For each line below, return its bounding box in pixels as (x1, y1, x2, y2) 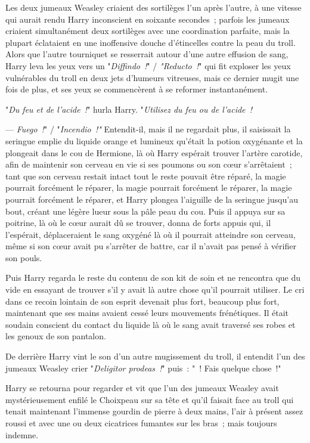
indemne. (5, 428, 39, 441)
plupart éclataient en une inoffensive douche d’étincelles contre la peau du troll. (5, 36, 296, 48)
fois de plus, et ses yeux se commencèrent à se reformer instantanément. (5, 83, 268, 95)
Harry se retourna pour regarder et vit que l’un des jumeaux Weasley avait (5, 382, 279, 394)
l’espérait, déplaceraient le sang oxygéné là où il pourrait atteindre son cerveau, (5, 228, 296, 240)
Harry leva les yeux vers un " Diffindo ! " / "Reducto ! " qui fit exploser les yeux (5, 59, 291, 72)
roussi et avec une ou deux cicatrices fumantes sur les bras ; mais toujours (5, 417, 277, 429)
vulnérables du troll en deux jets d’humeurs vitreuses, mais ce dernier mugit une (5, 71, 299, 83)
